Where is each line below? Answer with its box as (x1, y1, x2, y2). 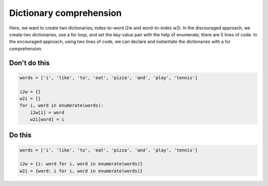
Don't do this (9, 59, 50, 67)
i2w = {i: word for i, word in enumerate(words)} (19, 161, 143, 167)
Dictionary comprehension (9, 7, 122, 18)
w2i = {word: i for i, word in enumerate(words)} (19, 168, 143, 174)
